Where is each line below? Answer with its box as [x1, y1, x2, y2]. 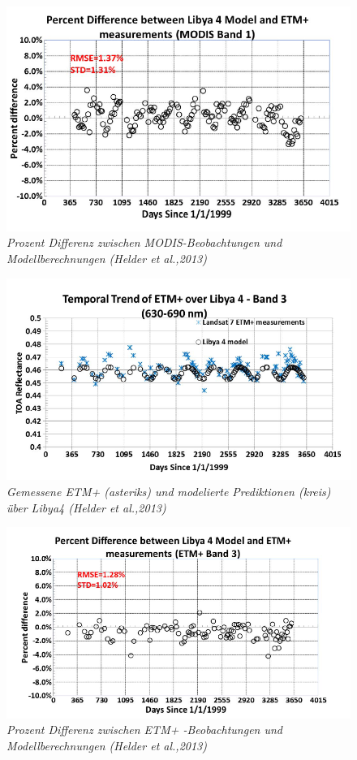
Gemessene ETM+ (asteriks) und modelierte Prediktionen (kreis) [6, 482, 331, 499]
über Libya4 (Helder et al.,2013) [6, 499, 166, 516]
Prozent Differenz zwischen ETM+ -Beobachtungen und [6, 721, 283, 738]
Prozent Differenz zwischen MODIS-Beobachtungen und [6, 234, 282, 251]
